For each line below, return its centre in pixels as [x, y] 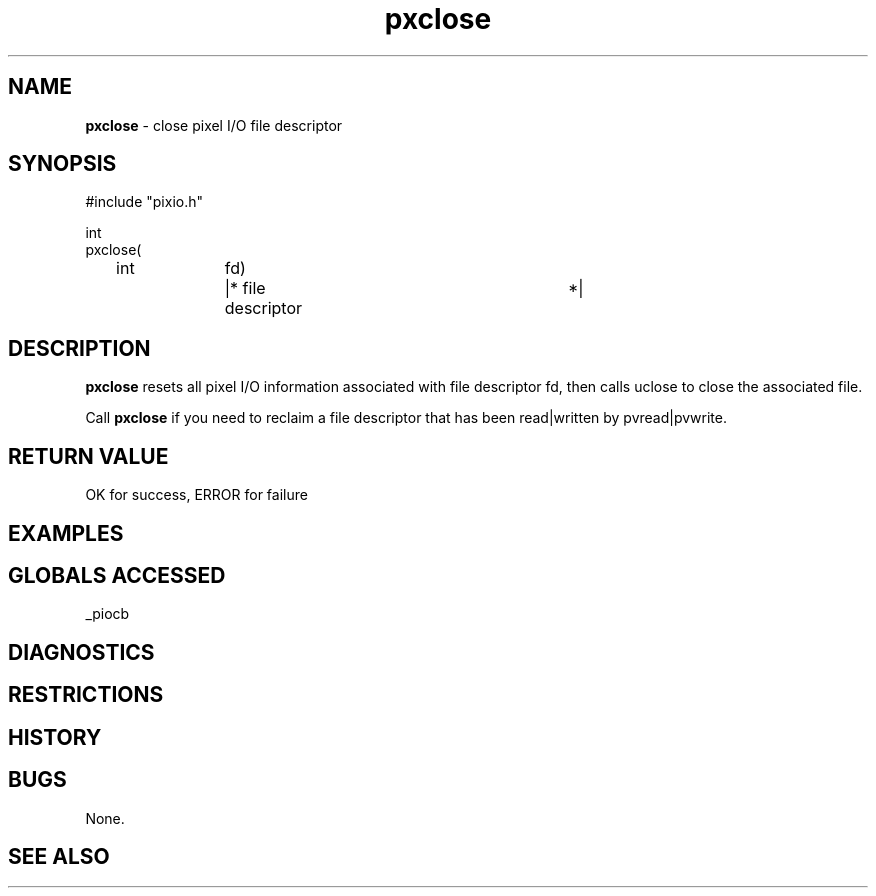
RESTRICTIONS [86, 695]
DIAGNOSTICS [81, 652]
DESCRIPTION [79, 348]
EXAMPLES [66, 533]
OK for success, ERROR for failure [196, 495]
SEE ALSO [59, 856]
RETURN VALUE [88, 456]
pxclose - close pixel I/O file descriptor [214, 125]
